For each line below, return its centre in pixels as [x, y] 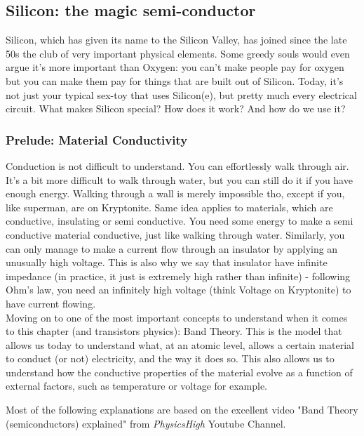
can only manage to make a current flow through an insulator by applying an [172, 248]
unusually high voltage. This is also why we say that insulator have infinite [167, 262]
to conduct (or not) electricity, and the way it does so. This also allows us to [170, 358]
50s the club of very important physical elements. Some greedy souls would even [178, 53]
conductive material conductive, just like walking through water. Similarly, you [175, 234]
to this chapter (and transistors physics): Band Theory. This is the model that [174, 331]
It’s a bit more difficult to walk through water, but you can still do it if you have [179, 179]
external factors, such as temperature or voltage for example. [137, 386]
